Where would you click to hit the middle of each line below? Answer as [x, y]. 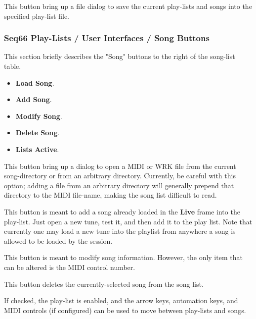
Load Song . [35, 82]
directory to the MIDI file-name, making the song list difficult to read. [110, 195]
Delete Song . [38, 133]
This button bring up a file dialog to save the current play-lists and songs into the [128, 6]
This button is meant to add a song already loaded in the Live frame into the [122, 211]
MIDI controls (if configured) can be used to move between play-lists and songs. [125, 310]
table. [13, 66]
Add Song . [34, 99]
